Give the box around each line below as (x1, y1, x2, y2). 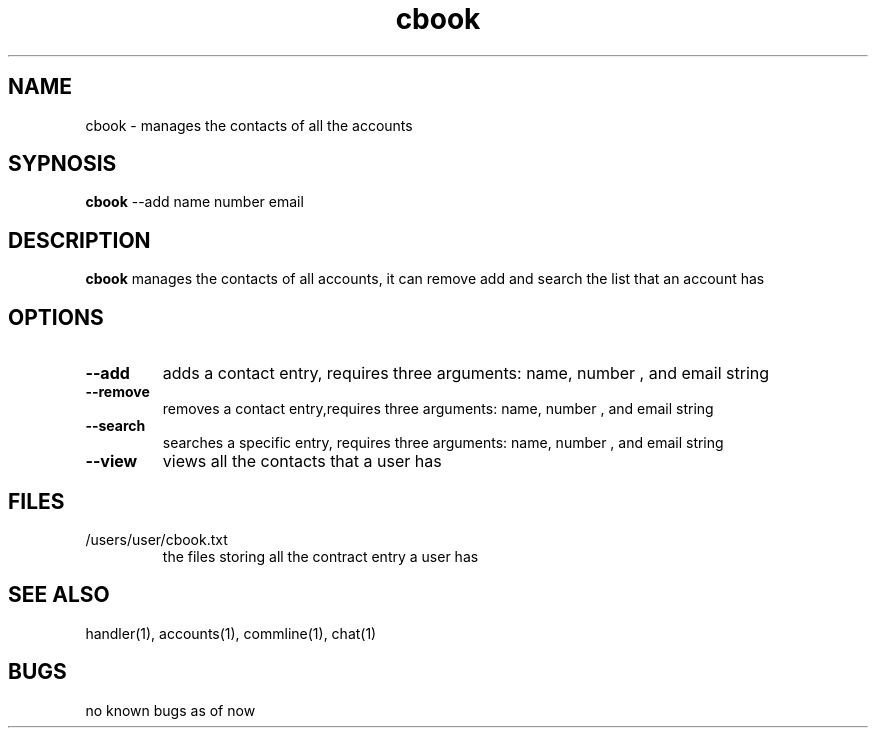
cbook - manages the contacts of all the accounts (85, 116, 413, 134)
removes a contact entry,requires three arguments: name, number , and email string (162, 400, 714, 418)
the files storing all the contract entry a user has (162, 547, 479, 565)
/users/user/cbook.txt (85, 530, 228, 548)
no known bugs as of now (85, 701, 256, 719)
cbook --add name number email (85, 193, 304, 211)
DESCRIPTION (8, 227, 151, 253)
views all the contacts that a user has (162, 451, 442, 472)
